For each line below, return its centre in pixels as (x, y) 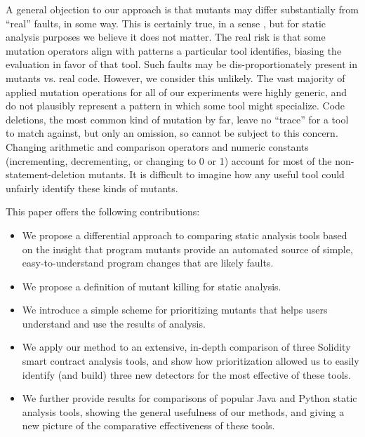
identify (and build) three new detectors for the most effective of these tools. (187, 374)
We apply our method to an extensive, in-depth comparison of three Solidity (186, 347)
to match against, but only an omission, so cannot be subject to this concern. (172, 133)
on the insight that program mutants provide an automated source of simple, (187, 249)
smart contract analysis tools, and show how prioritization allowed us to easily (191, 361)
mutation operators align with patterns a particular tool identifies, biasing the (174, 50)
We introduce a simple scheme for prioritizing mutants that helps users (175, 310)
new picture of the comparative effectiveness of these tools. (148, 425)
